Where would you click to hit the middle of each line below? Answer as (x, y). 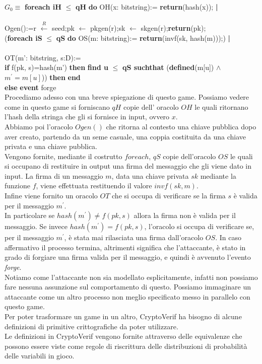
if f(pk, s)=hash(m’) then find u (56, 67)
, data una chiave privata (150, 175)
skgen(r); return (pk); (173, 27)
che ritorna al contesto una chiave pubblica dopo (181, 126)
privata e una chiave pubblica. (51, 146)
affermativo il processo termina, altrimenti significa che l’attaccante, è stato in (125, 247)
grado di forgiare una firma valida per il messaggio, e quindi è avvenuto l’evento (128, 257)
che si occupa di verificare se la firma (169, 196)
